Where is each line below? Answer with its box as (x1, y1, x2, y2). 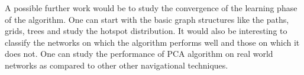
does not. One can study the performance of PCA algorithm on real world (5, 47, 273, 60)
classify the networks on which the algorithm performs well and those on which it (5, 36, 300, 48)
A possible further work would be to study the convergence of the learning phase (5, 2, 297, 13)
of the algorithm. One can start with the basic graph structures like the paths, (5, 13, 289, 25)
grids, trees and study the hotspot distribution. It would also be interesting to (5, 25, 287, 37)
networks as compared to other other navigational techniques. (5, 59, 228, 71)
